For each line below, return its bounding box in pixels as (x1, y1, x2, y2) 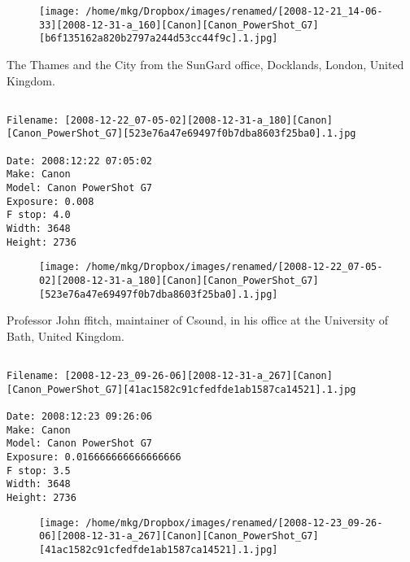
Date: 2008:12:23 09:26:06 (7, 411, 152, 423)
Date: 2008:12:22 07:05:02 (7, 155, 152, 167)
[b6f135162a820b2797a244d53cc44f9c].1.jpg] (39, 33, 278, 45)
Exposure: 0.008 (7, 195, 94, 207)
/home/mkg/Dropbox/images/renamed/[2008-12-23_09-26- (85, 516, 383, 529)
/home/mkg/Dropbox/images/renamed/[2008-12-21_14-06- (85, 6, 383, 17)
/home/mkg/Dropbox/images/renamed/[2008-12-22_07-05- (85, 261, 383, 273)
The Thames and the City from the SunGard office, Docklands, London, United (7, 55, 404, 72)
